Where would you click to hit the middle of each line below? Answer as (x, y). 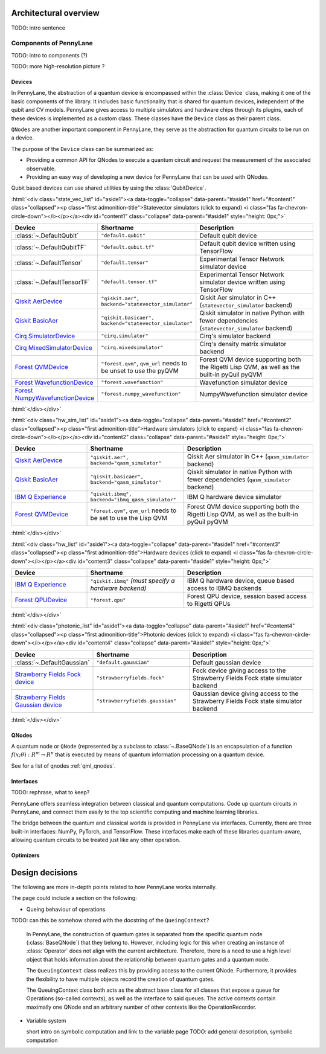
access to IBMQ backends (224, 588)
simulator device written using (242, 282)
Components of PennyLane (52, 43)
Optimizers (25, 855)
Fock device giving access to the (239, 670)
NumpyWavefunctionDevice (55, 397)
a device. (23, 138)
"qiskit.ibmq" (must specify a (133, 581)
